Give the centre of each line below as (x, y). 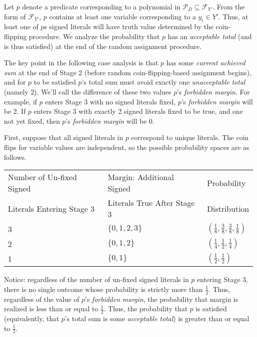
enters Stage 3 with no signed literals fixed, (110, 101)
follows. (15, 157)
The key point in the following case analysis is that (81, 63)
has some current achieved (206, 63)
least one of (21, 26)
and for (15, 82)
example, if (21, 101)
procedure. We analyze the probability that (94, 36)
